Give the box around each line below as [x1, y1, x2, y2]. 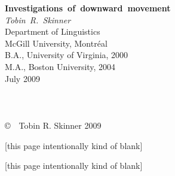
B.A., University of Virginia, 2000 [5, 48, 128, 61]
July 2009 [5, 72, 40, 84]
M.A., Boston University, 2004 [5, 60, 116, 72]
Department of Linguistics [5, 25, 100, 38]
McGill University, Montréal [5, 37, 108, 49]
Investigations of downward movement [5, 2, 171, 14]
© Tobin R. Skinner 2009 [5, 119, 102, 131]
